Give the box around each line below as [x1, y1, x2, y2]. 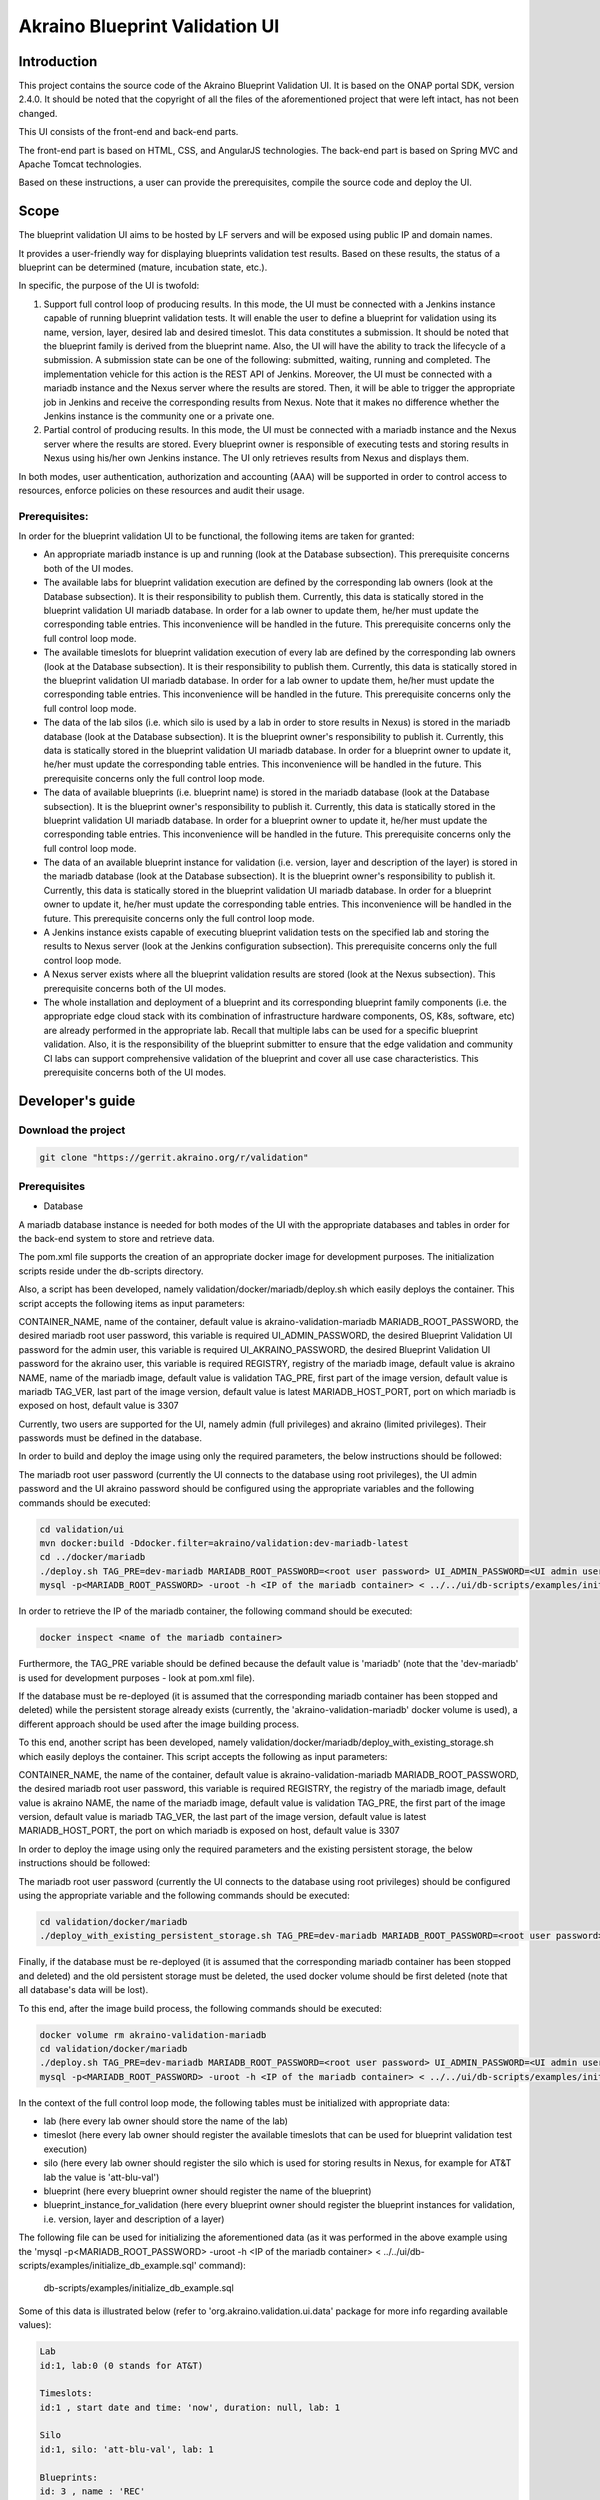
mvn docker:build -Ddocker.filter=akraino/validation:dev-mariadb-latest [39, 1538, 409, 1549]
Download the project [18, 1123, 126, 1137]
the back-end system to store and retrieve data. [18, 1233, 215, 1245]
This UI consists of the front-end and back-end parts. [18, 126, 239, 138]
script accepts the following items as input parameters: [18, 1297, 245, 1309]
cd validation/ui [39, 1523, 125, 1535]
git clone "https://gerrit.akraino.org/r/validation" [39, 1151, 309, 1163]
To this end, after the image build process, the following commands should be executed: [18, 2002, 382, 2014]
